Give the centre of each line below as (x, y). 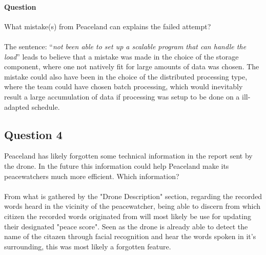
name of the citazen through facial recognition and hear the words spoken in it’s (130, 236)
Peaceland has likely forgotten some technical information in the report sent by (128, 156)
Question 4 (33, 134)
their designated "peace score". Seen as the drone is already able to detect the (126, 226)
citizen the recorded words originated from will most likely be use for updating (128, 216)
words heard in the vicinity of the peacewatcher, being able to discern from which (132, 206)
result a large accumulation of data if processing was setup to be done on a (122, 96)
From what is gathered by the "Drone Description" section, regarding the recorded (133, 196)
